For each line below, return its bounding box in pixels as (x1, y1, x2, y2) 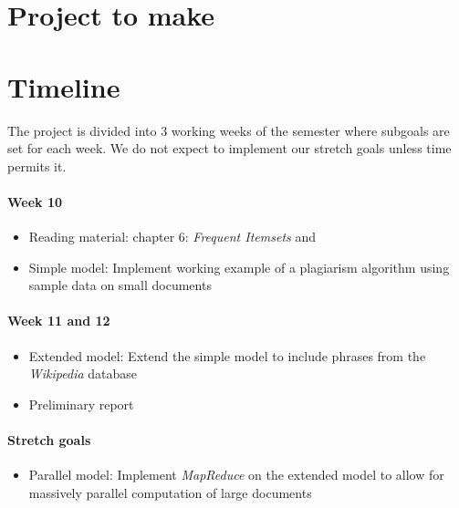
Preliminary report (28, 394, 134, 413)
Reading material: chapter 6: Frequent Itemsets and (28, 227, 316, 246)
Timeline (7, 67, 120, 105)
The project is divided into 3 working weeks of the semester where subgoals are (7, 120, 450, 140)
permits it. (7, 156, 67, 175)
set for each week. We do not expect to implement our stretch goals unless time (7, 139, 452, 158)
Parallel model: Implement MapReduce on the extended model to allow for (28, 465, 444, 484)
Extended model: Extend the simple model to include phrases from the (28, 346, 426, 365)
